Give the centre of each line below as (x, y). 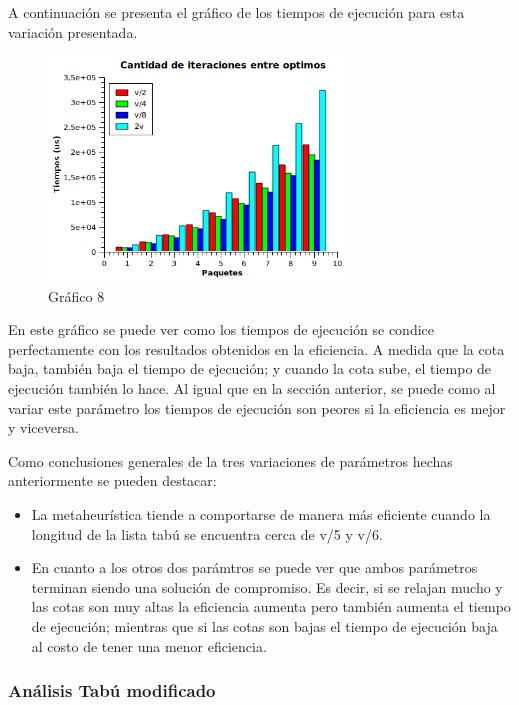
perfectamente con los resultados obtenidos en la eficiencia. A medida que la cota (256, 348)
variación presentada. (73, 31)
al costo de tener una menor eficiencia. (149, 645)
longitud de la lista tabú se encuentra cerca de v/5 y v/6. (207, 533)
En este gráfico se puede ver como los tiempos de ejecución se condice (221, 329)
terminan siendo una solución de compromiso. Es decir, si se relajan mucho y (267, 586)
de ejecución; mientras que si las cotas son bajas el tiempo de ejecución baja (264, 625)
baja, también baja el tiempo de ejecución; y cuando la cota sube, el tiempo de (250, 368)
